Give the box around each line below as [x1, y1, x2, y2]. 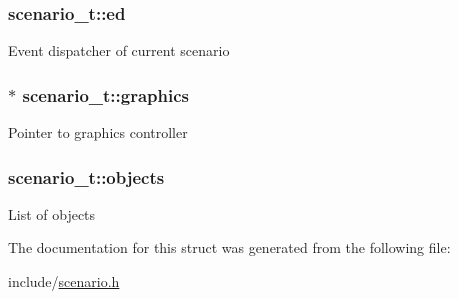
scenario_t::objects [8, 164, 165, 189]
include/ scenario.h [8, 271, 120, 292]
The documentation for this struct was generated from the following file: [8, 237, 451, 258]
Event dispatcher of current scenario [8, 40, 230, 61]
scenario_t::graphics [22, 82, 190, 107]
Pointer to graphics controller [8, 122, 188, 143]
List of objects [8, 203, 96, 224]
